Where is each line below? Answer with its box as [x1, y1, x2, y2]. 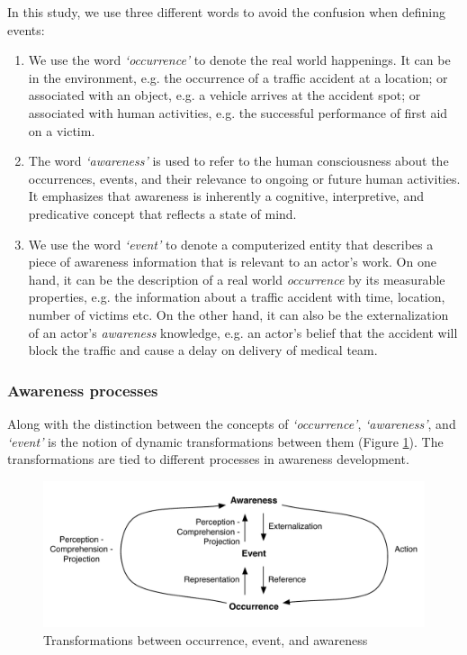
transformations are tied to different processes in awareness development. [7, 450, 409, 469]
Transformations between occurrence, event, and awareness [43, 630, 368, 649]
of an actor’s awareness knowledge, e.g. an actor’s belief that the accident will [28, 323, 458, 341]
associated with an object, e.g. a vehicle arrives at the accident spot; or [28, 86, 421, 105]
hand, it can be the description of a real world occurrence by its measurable [28, 269, 445, 288]
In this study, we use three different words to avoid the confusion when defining [7, 3, 446, 21]
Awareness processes [7, 378, 158, 401]
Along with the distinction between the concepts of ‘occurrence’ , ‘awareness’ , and [7, 414, 456, 432]
